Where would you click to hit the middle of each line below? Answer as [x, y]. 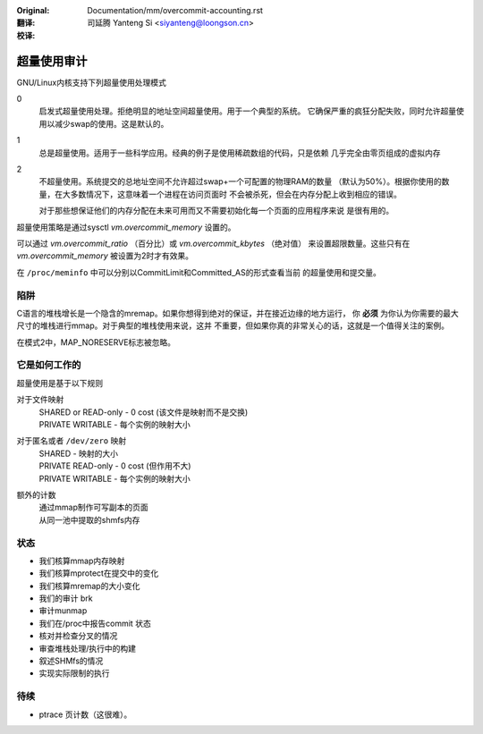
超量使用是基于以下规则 [59, 383]
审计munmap [63, 611]
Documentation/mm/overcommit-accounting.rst [175, 10]
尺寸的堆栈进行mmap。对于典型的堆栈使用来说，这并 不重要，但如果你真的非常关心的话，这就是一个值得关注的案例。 [233, 325]
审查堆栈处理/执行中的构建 [88, 648]
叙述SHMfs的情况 [71, 661]
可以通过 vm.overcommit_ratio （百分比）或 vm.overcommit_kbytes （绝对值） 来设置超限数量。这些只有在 [213, 243]
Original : [33, 10]
